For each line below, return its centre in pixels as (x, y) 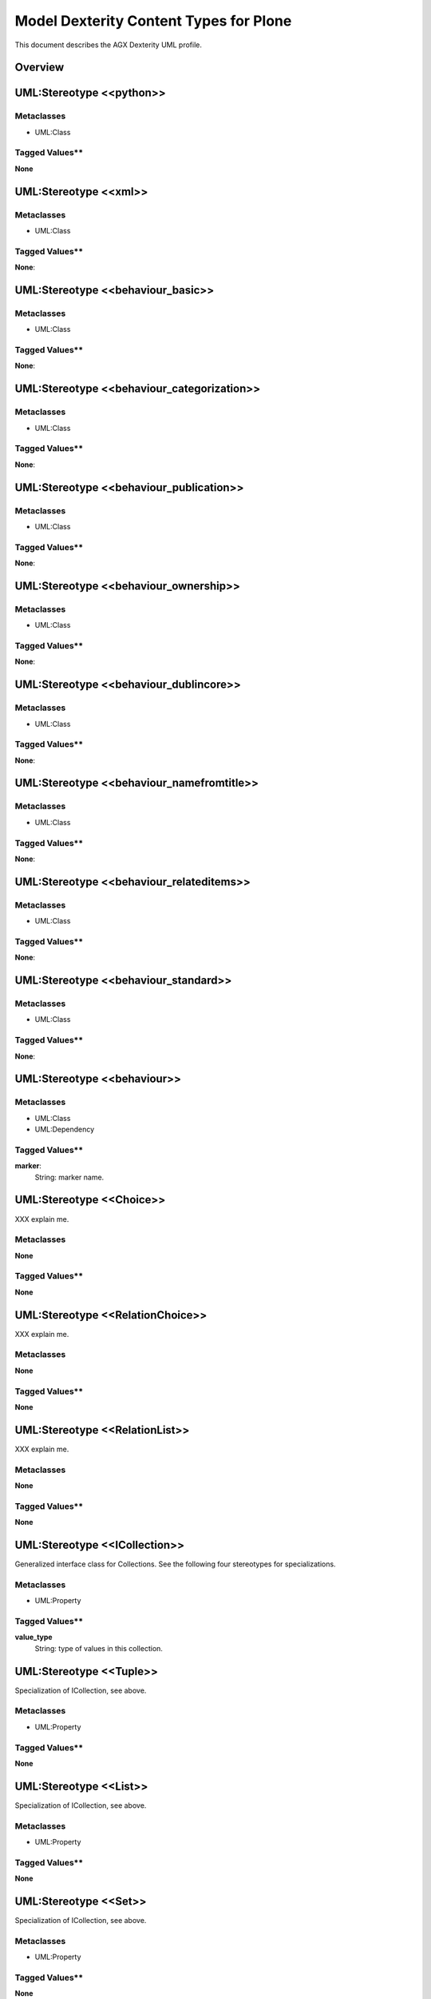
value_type (34, 1637)
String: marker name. (69, 1177)
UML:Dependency (65, 1129)
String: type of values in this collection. (99, 1648)
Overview (40, 68)
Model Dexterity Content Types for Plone (153, 21)
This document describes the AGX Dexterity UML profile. (109, 45)
